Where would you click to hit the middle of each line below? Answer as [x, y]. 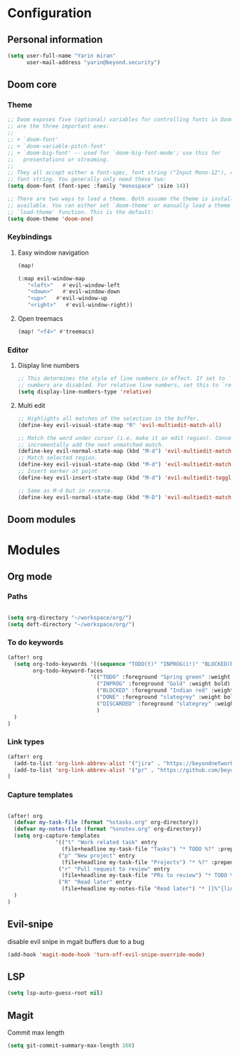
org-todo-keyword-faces [68, 671]
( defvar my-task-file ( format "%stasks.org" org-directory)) [106, 822]
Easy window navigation [53, 252]
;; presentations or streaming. [59, 159]
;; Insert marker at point [58, 471]
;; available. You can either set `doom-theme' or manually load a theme [119, 205]
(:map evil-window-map [51, 278]
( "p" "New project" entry [96, 856]
